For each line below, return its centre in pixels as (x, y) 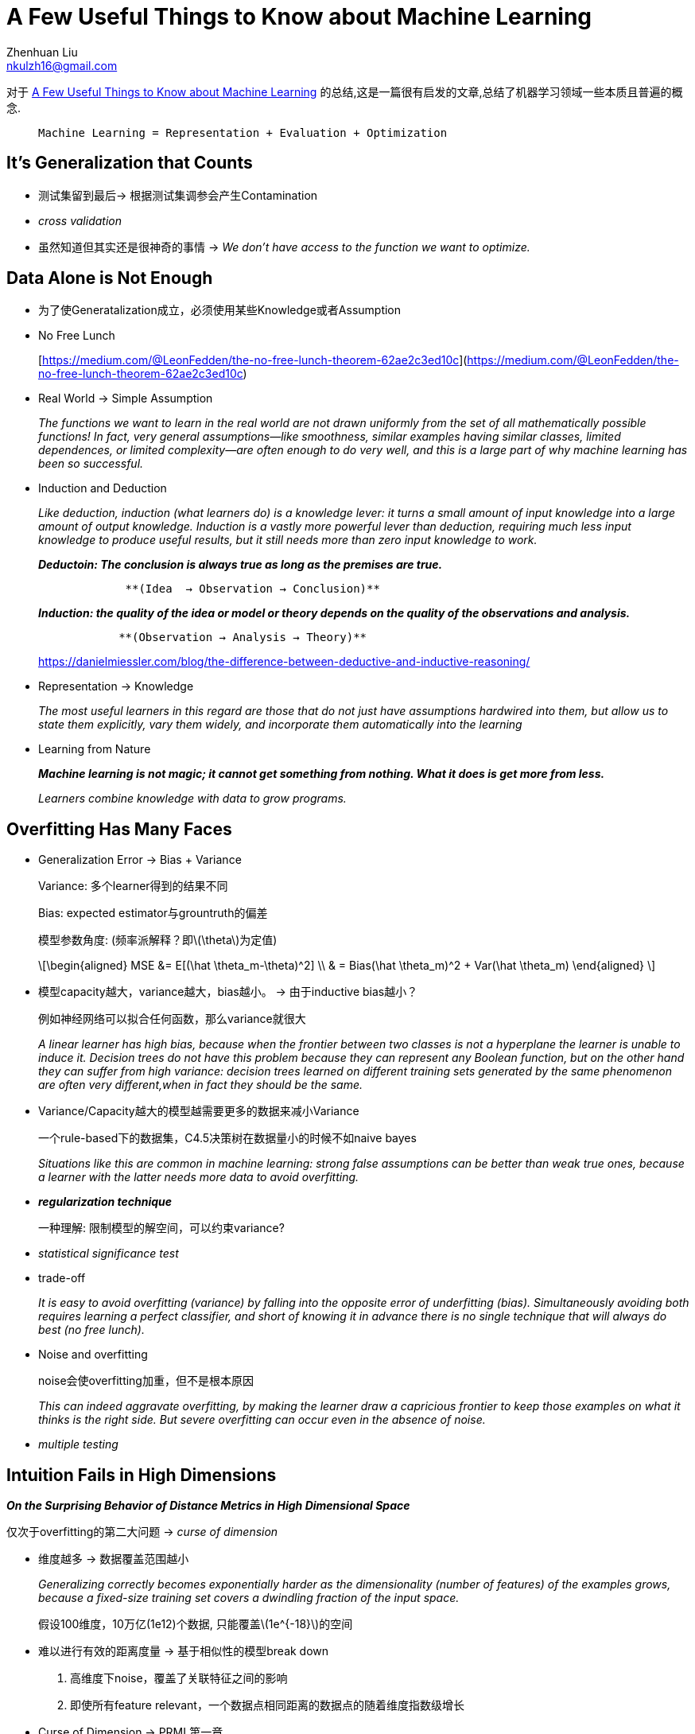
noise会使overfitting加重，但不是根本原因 (146, 1381)
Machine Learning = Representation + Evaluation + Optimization (243, 132)
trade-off (62, 1278)
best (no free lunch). (91, 1330)
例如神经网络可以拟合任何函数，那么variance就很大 (172, 1019)
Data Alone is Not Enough (110, 278)
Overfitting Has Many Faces (119, 829)
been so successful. (91, 464)
